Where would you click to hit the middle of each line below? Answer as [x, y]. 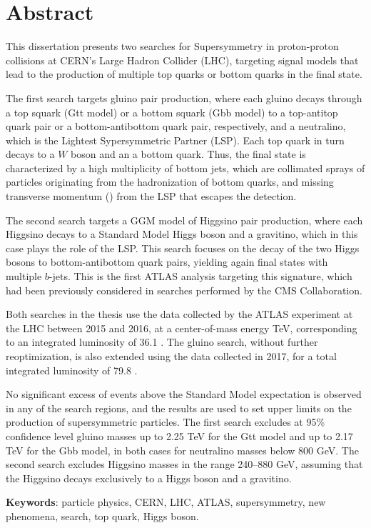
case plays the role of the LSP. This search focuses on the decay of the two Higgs [183, 248]
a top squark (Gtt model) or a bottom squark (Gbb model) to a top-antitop [172, 112]
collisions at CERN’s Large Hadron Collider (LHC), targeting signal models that [182, 60]
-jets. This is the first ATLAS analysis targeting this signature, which [200, 276]
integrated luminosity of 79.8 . [72, 370]
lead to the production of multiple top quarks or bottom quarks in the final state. [184, 74]
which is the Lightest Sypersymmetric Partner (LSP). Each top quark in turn [175, 140]
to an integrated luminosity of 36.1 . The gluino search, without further [162, 342]
